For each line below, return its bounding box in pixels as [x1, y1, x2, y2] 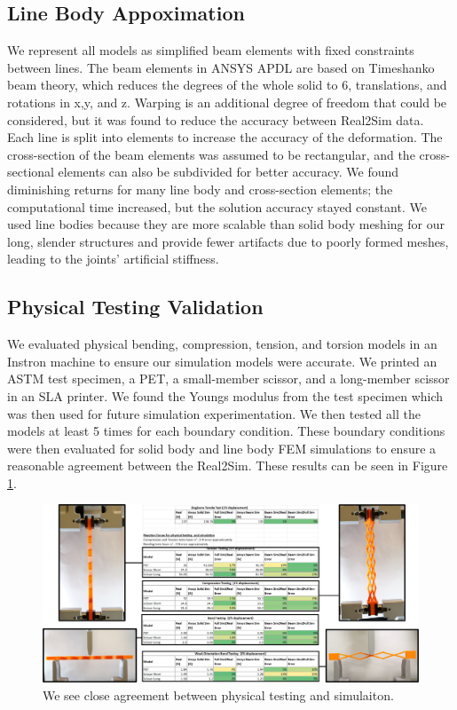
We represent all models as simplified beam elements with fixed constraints [7, 41, 414, 59]
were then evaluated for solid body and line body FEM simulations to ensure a [7, 438, 437, 457]
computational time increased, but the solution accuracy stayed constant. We [7, 197, 427, 216]
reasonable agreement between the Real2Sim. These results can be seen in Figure [7, 456, 448, 475]
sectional [7, 162, 54, 181]
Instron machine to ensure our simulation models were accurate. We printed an [7, 351, 437, 370]
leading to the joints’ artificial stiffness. [7, 249, 219, 268]
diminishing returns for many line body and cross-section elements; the [7, 179, 393, 198]
